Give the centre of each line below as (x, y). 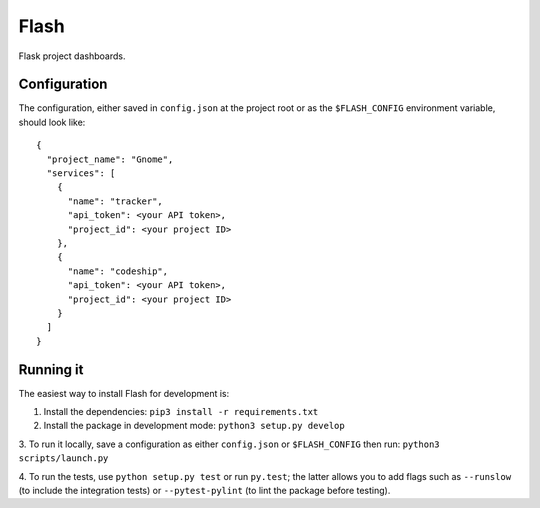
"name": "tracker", (115, 201)
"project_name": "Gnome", (110, 159)
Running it (51, 369)
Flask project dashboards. (72, 56)
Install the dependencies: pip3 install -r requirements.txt (181, 411)
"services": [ (81, 173)
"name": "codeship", (118, 271)
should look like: (52, 122)
